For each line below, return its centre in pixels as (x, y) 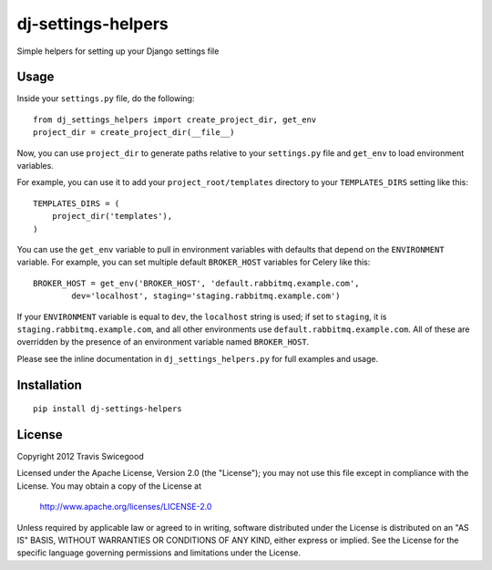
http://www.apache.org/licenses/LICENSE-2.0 (126, 507)
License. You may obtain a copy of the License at (109, 486)
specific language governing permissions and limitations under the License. (159, 553)
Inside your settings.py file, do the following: (106, 98)
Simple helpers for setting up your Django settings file (118, 51)
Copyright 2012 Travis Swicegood (81, 457)
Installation (49, 384)
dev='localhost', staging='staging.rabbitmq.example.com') (206, 296)
